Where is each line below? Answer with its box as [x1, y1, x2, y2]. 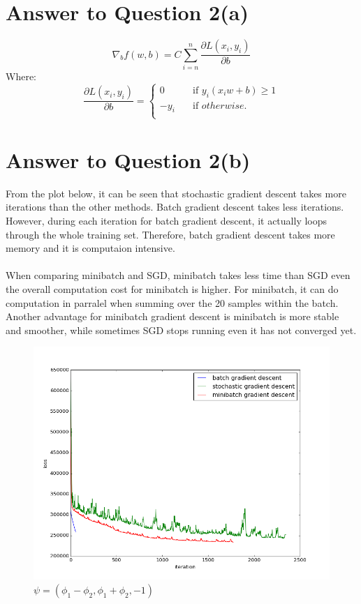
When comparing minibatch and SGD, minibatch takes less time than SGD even [6, 268, 351, 282]
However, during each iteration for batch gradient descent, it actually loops [6, 213, 327, 227]
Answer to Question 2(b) [6, 145, 251, 174]
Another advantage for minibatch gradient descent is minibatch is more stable [6, 309, 339, 324]
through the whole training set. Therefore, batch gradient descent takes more [6, 227, 335, 241]
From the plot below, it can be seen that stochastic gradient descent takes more [6, 186, 346, 200]
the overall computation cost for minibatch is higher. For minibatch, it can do [6, 281, 339, 296]
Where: [6, 68, 36, 83]
